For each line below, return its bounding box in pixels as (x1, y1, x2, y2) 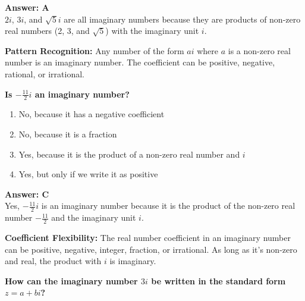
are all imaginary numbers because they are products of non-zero (64, 12, 301, 25)
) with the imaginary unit (105, 24, 199, 37)
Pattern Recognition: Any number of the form (5, 44, 184, 57)
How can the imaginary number (5, 274, 138, 287)
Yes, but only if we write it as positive (18, 168, 158, 180)
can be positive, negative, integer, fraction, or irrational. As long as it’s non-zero (5, 243, 297, 255)
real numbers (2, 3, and (5, 24, 90, 37)
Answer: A (5, 1, 49, 13)
